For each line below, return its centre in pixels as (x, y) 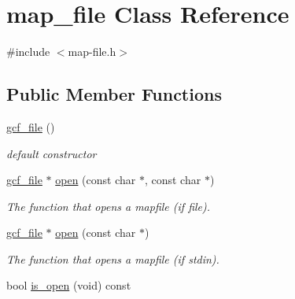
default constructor (52, 153)
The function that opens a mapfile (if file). (109, 206)
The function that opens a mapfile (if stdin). (113, 258)
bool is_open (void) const (69, 285)
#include (28, 52)
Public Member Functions (114, 94)
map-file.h (92, 52)
